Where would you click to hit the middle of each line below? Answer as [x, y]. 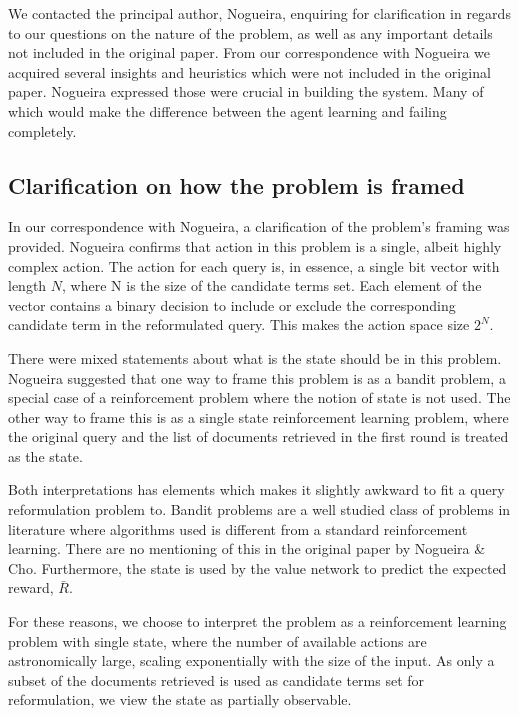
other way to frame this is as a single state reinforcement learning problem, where [258, 416]
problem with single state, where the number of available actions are [217, 640]
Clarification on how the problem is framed [236, 184]
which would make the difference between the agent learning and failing [227, 110]
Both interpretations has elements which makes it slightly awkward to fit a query [256, 489]
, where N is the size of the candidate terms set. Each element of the [272, 285]
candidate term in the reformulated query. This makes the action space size [239, 324]
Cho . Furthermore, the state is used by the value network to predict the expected [257, 567]
